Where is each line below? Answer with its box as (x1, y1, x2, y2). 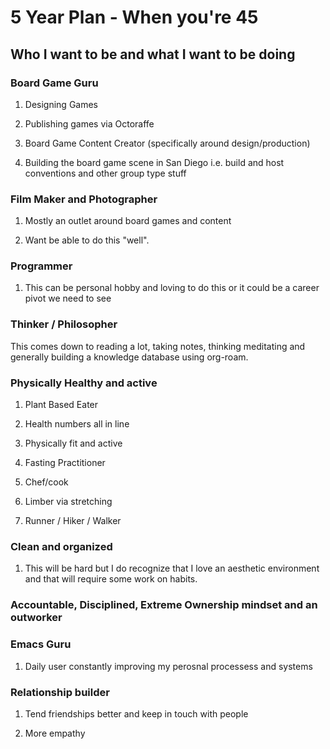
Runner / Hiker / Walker (24, 515, 122, 527)
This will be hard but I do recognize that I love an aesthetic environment (24, 562, 320, 575)
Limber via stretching (24, 496, 113, 508)
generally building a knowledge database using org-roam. (10, 351, 249, 363)
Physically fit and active (24, 437, 123, 450)
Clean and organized (10, 539, 113, 553)
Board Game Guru (10, 76, 99, 90)
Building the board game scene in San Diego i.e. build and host (24, 156, 285, 168)
